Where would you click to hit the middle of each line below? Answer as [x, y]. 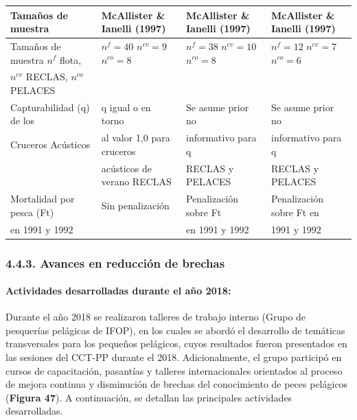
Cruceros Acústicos [50, 144]
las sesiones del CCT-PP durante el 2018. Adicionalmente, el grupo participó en [174, 357]
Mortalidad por [43, 199]
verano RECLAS [136, 182]
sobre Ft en [295, 212]
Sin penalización [135, 205]
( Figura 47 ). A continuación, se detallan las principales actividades [149, 397]
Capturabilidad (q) [50, 107]
